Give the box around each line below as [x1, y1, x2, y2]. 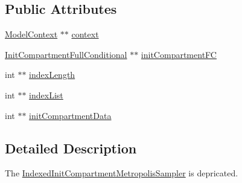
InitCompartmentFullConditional [5, 48, 127, 60]
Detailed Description [5, 138, 137, 157]
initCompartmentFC [141, 48, 217, 60]
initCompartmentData [29, 109, 112, 121]
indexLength [29, 68, 75, 81]
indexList [29, 88, 63, 101]
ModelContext [5, 28, 58, 40]
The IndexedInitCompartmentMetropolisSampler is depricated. [5, 167, 238, 179]
